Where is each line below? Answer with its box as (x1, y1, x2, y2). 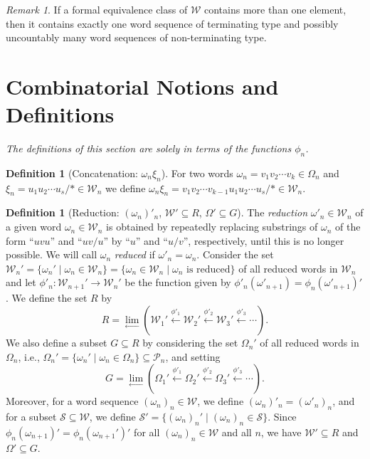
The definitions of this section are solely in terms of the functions (6, 141, 292, 156)
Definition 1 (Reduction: (6, 205, 120, 220)
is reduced (186, 264, 231, 275)
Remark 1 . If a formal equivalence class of (6, 2, 188, 16)
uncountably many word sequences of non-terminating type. (6, 30, 267, 45)
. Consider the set (196, 247, 274, 262)
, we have (260, 424, 302, 439)
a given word (6, 219, 62, 234)
